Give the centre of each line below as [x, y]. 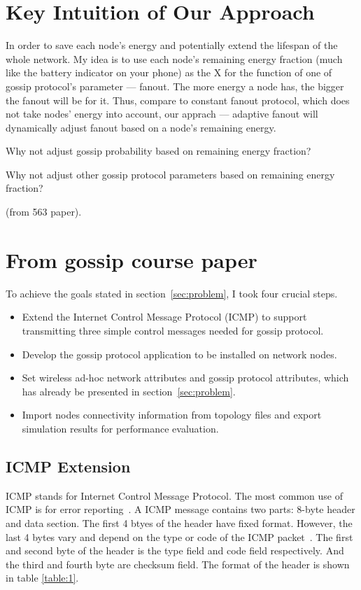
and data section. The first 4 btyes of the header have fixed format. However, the [179, 522]
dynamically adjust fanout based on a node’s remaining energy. [141, 127]
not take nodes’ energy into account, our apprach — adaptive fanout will [162, 114]
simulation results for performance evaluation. [120, 428]
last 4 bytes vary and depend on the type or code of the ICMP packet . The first [179, 536]
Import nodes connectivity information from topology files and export [172, 415]
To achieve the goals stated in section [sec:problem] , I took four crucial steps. [172, 293]
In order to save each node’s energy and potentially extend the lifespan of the [172, 45]
